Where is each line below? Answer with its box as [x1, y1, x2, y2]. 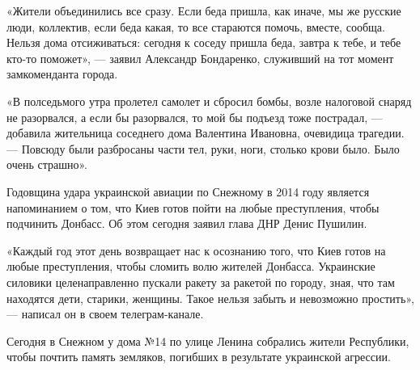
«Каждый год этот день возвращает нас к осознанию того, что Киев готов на [6, 242, 386, 259]
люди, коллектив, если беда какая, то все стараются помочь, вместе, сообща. [6, 18, 385, 35]
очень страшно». [6, 156, 87, 173]
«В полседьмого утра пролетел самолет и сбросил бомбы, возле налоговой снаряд [6, 92, 412, 109]
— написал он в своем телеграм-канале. [6, 305, 204, 322]
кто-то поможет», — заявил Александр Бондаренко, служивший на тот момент [6, 49, 394, 66]
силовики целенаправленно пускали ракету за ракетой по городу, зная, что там [6, 273, 395, 290]
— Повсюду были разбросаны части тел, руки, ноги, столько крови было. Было [6, 140, 400, 157]
